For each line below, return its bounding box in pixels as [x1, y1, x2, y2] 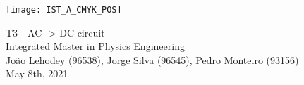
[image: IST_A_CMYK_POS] [6, 5, 122, 15]
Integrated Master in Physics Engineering [6, 39, 185, 53]
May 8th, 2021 [6, 66, 68, 81]
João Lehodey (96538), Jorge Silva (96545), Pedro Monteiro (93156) [6, 52, 299, 67]
